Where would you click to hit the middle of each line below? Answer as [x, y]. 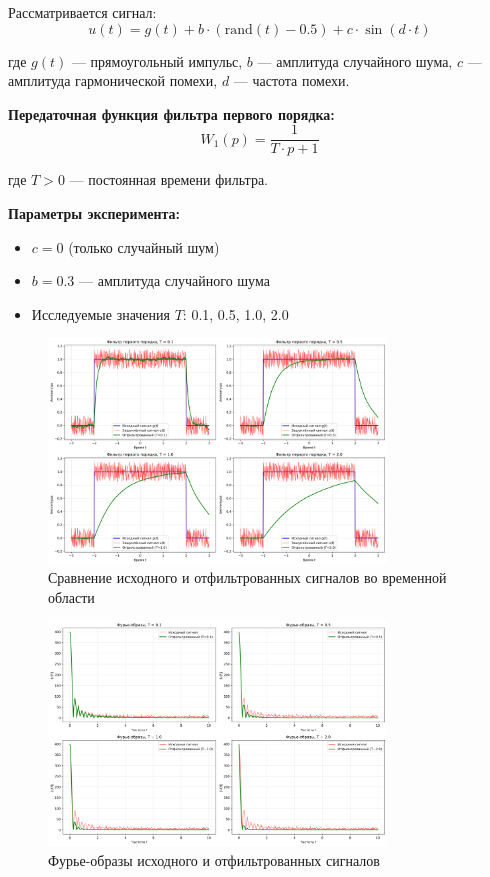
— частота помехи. [291, 80]
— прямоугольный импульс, [157, 60]
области [71, 596]
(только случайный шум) [144, 246]
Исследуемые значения [100, 313]
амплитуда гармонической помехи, [113, 80]
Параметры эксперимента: [94, 213]
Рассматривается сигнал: [82, 12]
